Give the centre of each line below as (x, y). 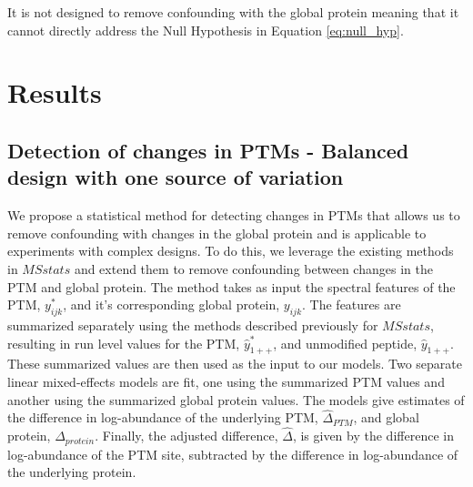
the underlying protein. (72, 472)
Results (55, 92)
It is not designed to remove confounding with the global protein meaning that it (233, 12)
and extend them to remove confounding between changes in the (253, 268)
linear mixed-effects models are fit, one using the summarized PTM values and (226, 381)
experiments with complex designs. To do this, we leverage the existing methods (231, 251)
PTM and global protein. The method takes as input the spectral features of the (231, 286)
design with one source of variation (176, 177)
